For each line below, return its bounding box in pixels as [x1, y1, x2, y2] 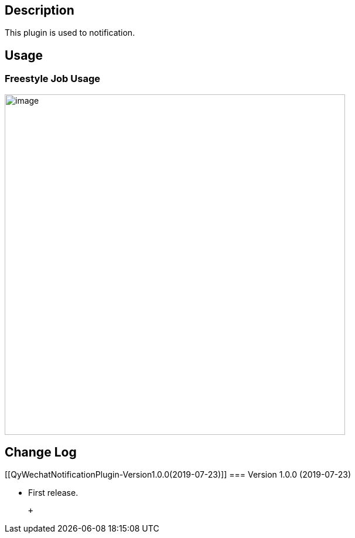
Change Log [5, 445, 77, 460]
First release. [28, 488, 78, 498]
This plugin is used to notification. [5, 28, 135, 38]
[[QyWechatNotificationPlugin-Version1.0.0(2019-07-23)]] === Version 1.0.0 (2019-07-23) [5, 469, 351, 480]
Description [5, 3, 74, 18]
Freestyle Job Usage [5, 73, 100, 85]
